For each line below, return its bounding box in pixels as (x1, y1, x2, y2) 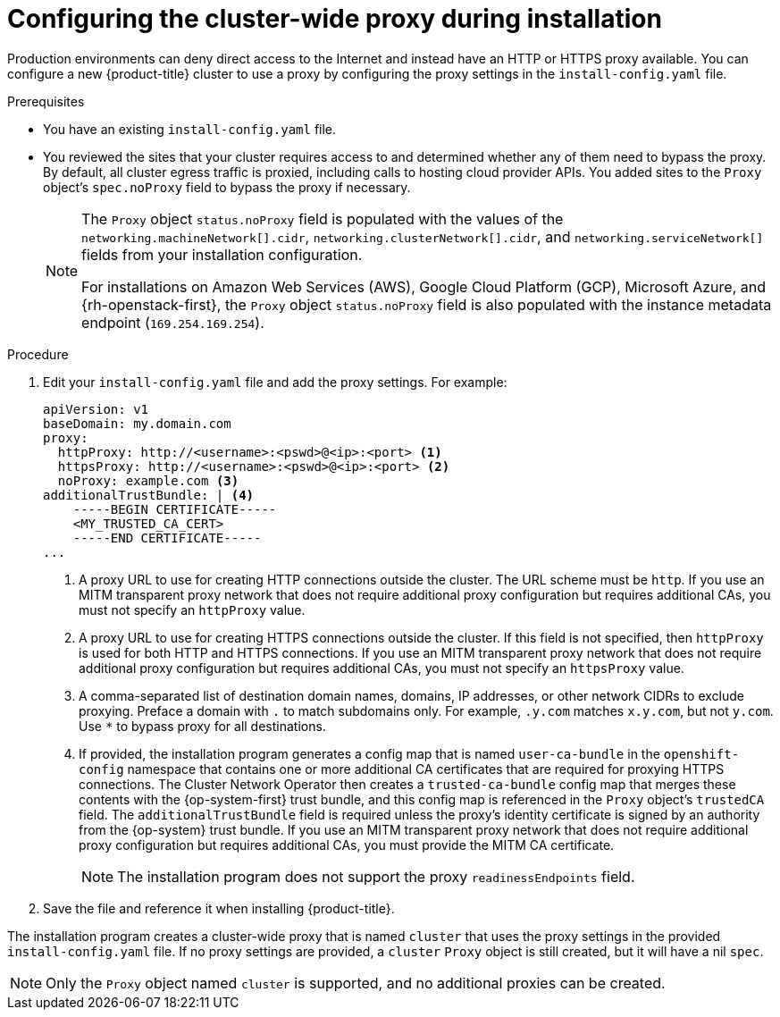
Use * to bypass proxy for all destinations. (79, 718, 326, 734)
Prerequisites (7, 93, 85, 109)
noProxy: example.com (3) (57, 473, 239, 488)
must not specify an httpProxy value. (79, 601, 306, 618)
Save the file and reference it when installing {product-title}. (43, 900, 395, 916)
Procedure (7, 346, 69, 362)
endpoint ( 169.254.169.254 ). (81, 313, 264, 332)
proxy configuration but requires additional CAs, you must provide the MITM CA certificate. (79, 836, 615, 853)
